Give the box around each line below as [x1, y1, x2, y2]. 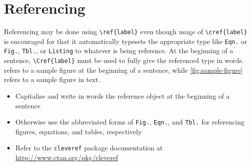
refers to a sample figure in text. [4, 74, 101, 84]
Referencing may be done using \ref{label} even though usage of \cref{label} [4, 26, 248, 37]
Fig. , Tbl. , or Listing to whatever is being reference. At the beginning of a [4, 45, 233, 56]
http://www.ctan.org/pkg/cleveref [15, 152, 118, 163]
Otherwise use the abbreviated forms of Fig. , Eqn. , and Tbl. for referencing [15, 117, 245, 127]
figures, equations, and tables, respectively [15, 126, 142, 136]
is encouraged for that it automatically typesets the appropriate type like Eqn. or [4, 36, 248, 46]
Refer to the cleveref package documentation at [15, 143, 163, 153]
